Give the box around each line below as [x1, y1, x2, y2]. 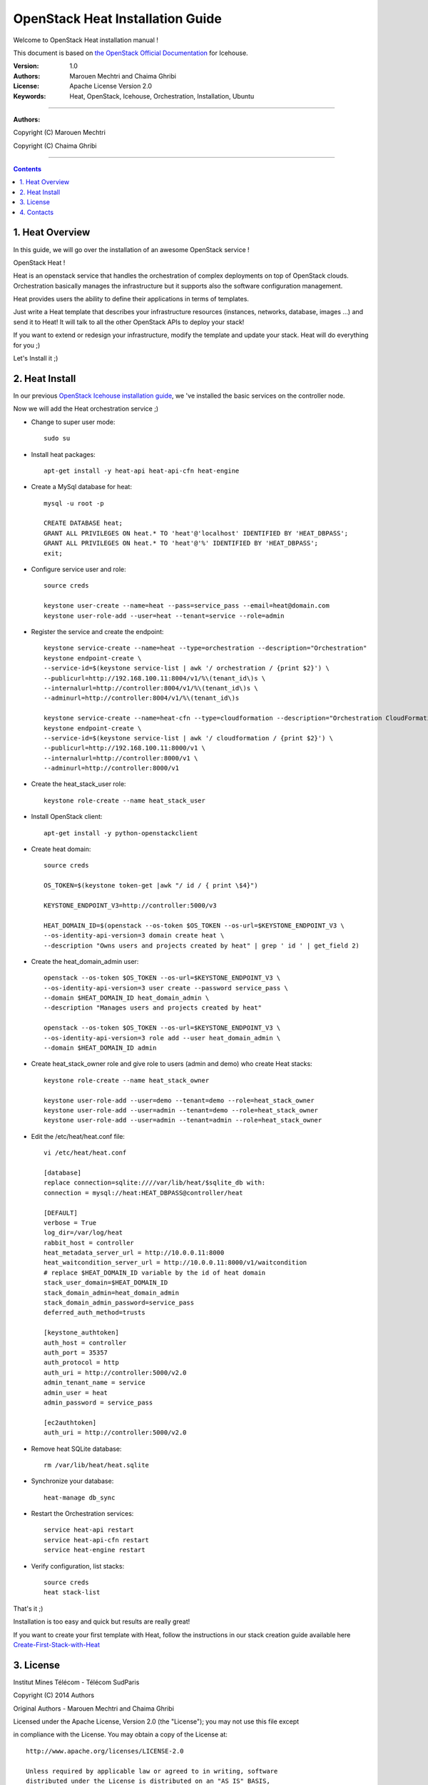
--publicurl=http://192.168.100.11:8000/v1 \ [44, 744, 206, 753]
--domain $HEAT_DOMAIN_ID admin [44, 1044, 157, 1052]
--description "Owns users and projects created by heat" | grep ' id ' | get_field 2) [44, 941, 360, 950]
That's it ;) [13, 1604, 44, 1613]
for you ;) [13, 341, 41, 349]
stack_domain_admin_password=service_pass [44, 1299, 195, 1307]
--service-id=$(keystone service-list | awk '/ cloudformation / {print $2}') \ [44, 734, 334, 742]
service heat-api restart [44, 1526, 135, 1534]
